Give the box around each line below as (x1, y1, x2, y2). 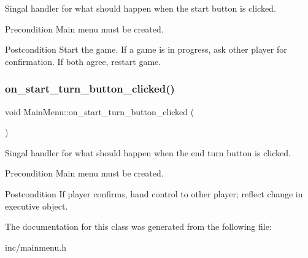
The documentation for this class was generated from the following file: (5, 220, 272, 233)
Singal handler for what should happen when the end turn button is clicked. (5, 146, 291, 159)
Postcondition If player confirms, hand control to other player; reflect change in (5, 187, 303, 200)
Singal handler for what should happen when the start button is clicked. (5, 2, 276, 14)
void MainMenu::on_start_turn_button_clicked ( (5, 105, 194, 118)
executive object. (5, 199, 68, 212)
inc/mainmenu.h (5, 240, 66, 253)
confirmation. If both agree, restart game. (5, 55, 161, 67)
